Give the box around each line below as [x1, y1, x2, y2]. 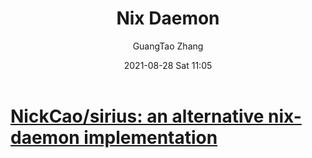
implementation [83, 126, 218, 149]
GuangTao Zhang [132, 40, 204, 52]
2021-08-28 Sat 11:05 [123, 59, 213, 71]
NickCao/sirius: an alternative [10, 105, 265, 127]
